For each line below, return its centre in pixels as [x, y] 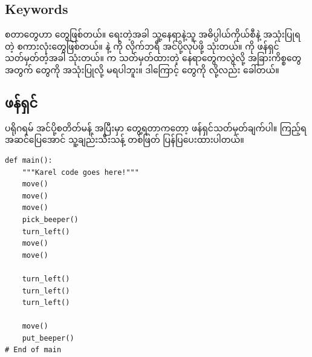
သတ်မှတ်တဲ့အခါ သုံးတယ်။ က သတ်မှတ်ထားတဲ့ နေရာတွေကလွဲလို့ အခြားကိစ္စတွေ [153, 58]
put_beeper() [48, 338]
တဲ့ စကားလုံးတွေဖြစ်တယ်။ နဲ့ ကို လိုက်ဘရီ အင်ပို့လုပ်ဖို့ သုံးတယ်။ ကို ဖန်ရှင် [142, 46]
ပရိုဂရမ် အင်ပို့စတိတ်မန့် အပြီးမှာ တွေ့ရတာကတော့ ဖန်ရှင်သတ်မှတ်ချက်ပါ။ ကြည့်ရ [156, 127]
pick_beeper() [50, 219]
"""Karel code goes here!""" [80, 172]
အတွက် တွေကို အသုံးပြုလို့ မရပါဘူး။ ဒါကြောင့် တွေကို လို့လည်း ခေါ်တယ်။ [142, 69]
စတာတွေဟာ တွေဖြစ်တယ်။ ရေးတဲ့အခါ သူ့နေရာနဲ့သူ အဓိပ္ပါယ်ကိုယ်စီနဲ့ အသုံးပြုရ [153, 34]
